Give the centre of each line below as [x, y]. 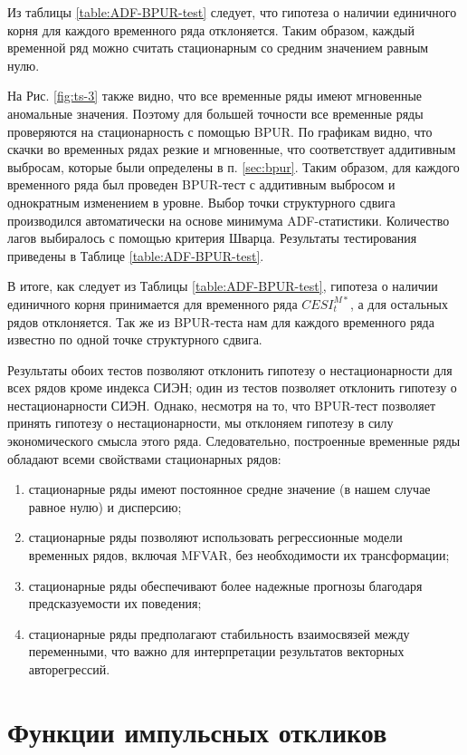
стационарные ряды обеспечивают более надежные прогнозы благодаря [225, 585]
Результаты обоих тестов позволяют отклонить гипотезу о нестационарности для [230, 369]
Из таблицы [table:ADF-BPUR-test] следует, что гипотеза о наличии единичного [232, 12]
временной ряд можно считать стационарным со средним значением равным [218, 48]
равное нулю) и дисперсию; [105, 506]
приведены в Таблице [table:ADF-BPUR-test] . [136, 255]
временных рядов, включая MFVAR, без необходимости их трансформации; [239, 555]
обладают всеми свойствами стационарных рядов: [144, 458]
